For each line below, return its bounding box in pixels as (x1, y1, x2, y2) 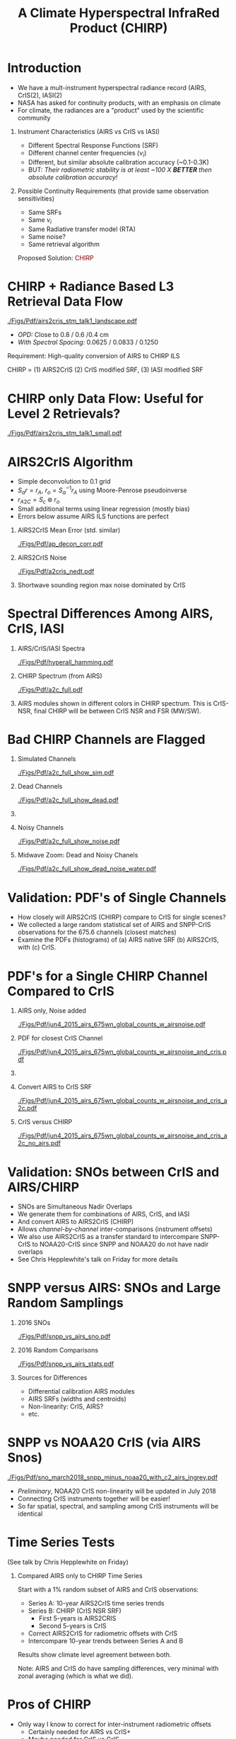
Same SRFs (28, 208, 62, 216)
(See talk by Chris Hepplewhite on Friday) (7, 1558, 129, 1567)
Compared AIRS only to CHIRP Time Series (17, 1572, 143, 1580)
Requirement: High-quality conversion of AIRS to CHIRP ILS (7, 352, 180, 360)
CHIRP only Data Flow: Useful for (7, 390, 203, 406)
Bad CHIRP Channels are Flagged (7, 731, 206, 748)
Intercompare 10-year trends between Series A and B (28, 1637, 184, 1645)
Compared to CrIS (7, 983, 114, 999)
